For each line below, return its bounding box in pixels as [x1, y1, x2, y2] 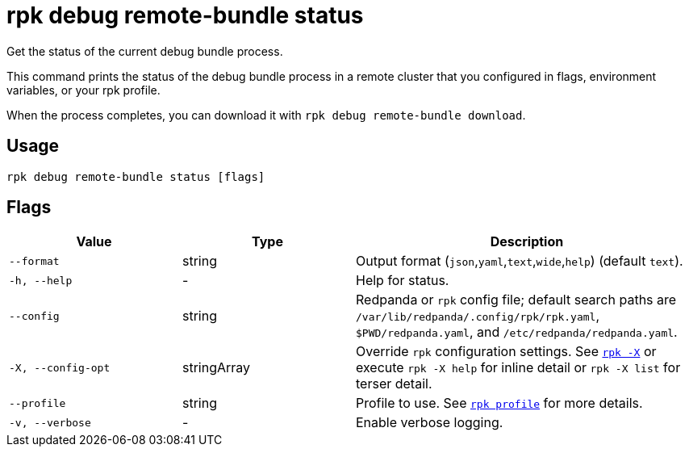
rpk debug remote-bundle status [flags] [6, 170, 265, 183]
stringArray [182, 359, 251, 376]
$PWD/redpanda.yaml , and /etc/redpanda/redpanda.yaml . [356, 324, 678, 341]
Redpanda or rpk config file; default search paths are [356, 292, 677, 308]
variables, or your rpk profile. [6, 82, 161, 97]
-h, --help [9, 274, 73, 287]
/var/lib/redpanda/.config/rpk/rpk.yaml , [356, 308, 600, 325]
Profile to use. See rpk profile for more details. [356, 395, 643, 412]
